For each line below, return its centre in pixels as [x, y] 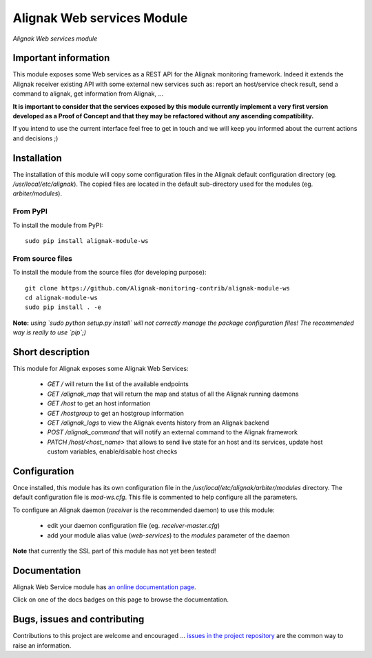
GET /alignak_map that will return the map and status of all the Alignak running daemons [173, 394]
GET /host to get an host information [99, 403]
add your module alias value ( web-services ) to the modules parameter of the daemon [168, 535]
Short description [51, 352]
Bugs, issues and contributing [79, 619]
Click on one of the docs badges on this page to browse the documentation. [121, 599]
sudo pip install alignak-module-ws [87, 241]
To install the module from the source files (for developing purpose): [110, 273]
